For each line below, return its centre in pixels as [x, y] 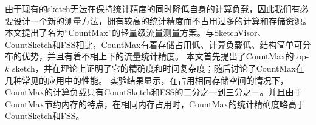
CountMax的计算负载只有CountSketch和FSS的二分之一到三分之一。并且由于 [154, 92]
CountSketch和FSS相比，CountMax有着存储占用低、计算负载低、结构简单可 [154, 44]
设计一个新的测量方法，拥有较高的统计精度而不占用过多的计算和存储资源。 [162, 20]
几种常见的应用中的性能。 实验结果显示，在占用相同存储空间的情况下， [147, 80]
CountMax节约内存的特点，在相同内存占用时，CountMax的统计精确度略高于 [155, 103]
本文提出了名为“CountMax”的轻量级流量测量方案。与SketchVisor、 [136, 32]
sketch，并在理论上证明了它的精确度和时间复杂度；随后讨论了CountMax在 [158, 68]
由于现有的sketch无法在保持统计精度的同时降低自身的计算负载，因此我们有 [153, 8]
